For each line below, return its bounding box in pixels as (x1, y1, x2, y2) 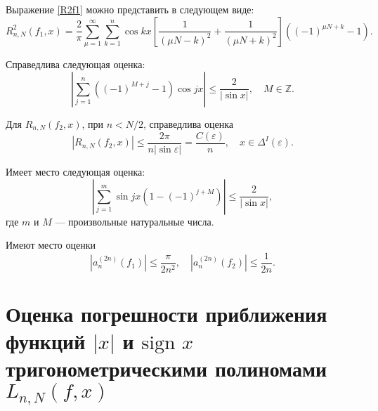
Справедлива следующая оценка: (6, 56, 145, 71)
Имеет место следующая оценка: (6, 164, 145, 179)
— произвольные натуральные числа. (55, 214, 214, 228)
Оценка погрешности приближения (6, 299, 327, 328)
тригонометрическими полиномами (6, 354, 327, 383)
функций (6, 327, 86, 355)
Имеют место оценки (6, 237, 96, 252)
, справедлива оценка (143, 116, 233, 131)
